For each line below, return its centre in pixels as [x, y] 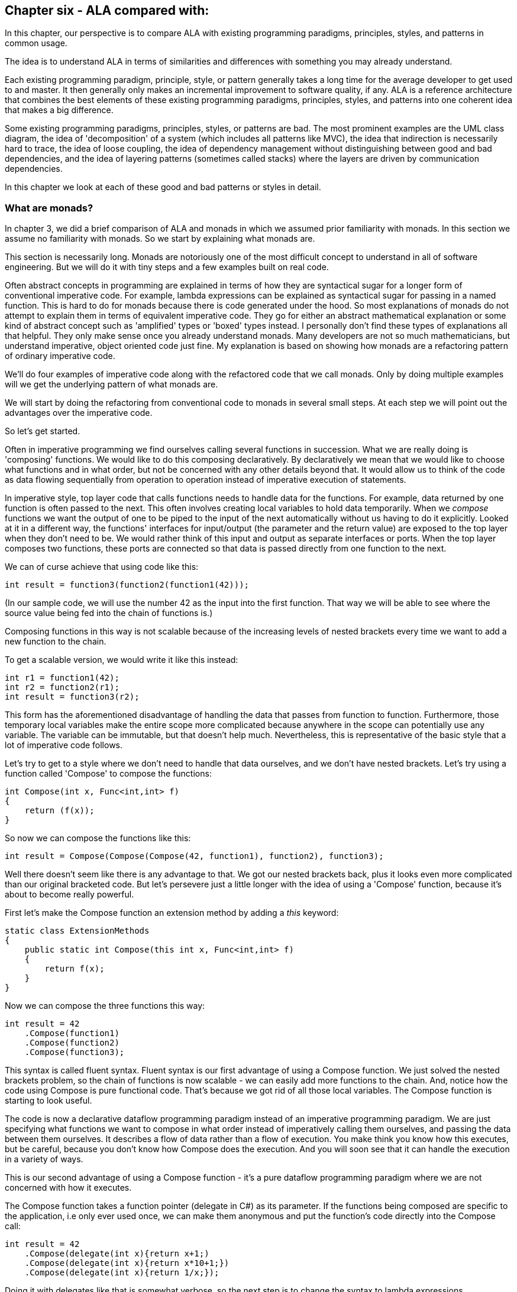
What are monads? [49, 208]
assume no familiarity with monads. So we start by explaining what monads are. [160, 239]
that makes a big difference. [59, 110]
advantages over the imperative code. [79, 413]
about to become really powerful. [70, 895]
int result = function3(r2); [72, 697]
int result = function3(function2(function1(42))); [127, 585]
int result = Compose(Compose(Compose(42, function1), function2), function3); [194, 856]
